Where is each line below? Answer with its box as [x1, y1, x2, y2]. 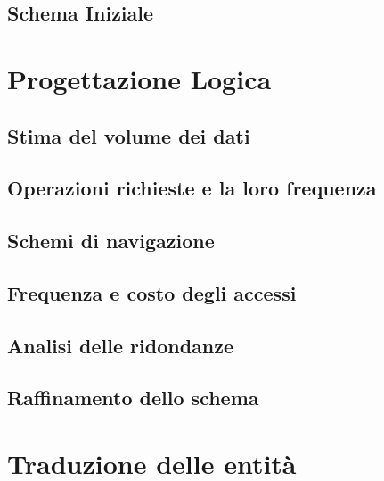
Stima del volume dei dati [7, 121, 250, 149]
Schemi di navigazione [7, 227, 215, 254]
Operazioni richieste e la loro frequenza [7, 174, 377, 202]
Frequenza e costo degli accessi [7, 278, 297, 306]
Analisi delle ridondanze [7, 331, 234, 359]
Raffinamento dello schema [7, 384, 259, 411]
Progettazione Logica [7, 60, 272, 96]
